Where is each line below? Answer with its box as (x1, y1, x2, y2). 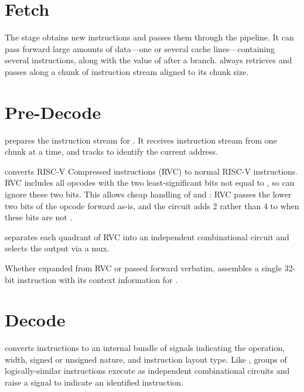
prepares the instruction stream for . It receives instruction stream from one (5, 134, 277, 146)
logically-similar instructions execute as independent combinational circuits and (5, 364, 290, 377)
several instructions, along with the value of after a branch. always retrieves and (5, 54, 292, 66)
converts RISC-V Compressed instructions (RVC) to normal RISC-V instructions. (5, 165, 298, 177)
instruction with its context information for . (17, 273, 178, 285)
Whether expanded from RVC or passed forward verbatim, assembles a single (5, 261, 282, 274)
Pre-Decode (5, 100, 101, 124)
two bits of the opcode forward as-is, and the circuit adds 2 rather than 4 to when (5, 199, 299, 212)
